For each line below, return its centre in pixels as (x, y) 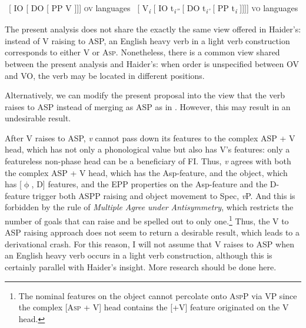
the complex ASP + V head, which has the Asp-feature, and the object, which (146, 172)
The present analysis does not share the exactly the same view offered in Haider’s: (153, 29)
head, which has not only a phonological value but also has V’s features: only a (147, 149)
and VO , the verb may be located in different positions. (105, 75)
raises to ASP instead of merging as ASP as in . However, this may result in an (148, 106)
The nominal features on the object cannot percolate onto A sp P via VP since (158, 295)
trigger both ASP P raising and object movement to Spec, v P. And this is (164, 195)
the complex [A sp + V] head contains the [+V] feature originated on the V (154, 307)
